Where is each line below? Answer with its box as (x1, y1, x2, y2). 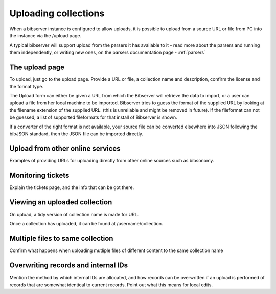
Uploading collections (9, 8, 105, 19)
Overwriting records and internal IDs (9, 261, 128, 270)
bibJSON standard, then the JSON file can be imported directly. (9, 131, 143, 137)
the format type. (9, 83, 43, 90)
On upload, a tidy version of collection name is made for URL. (9, 212, 139, 218)
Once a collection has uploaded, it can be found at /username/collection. (9, 221, 163, 227)
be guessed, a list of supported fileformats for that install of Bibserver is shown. (9, 114, 177, 120)
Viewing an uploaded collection (9, 198, 112, 206)
